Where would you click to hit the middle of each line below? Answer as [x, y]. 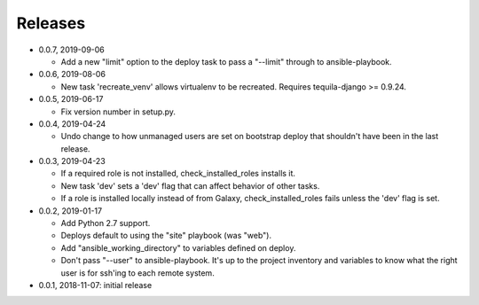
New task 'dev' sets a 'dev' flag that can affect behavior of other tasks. [190, 185]
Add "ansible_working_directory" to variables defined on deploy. [178, 247]
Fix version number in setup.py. [118, 112]
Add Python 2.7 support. [106, 223]
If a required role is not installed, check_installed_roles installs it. [178, 174]
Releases [51, 23]
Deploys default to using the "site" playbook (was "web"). [166, 236]
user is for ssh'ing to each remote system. [137, 273]
